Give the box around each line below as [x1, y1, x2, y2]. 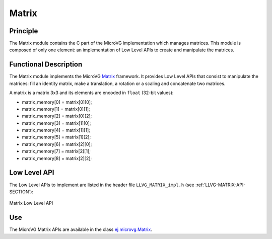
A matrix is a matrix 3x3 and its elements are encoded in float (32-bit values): [9, 90, 174, 96]
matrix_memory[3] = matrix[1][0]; [22, 120, 91, 126]
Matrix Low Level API [9, 200, 53, 206]
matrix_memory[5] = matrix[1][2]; [22, 134, 91, 140]
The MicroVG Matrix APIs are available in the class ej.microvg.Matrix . [9, 226, 152, 232]
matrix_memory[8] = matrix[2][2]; [22, 155, 92, 161]
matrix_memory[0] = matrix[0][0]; [22, 99, 93, 105]
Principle [9, 27, 38, 35]
